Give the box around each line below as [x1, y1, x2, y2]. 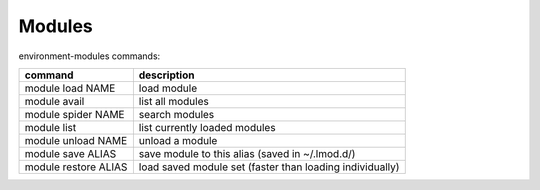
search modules [138, 107, 215, 121]
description [138, 68, 195, 82]
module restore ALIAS [24, 160, 128, 174]
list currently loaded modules [138, 120, 276, 134]
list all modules [138, 94, 209, 108]
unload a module [138, 133, 218, 147]
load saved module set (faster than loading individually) [138, 160, 400, 174]
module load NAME [24, 81, 116, 95]
